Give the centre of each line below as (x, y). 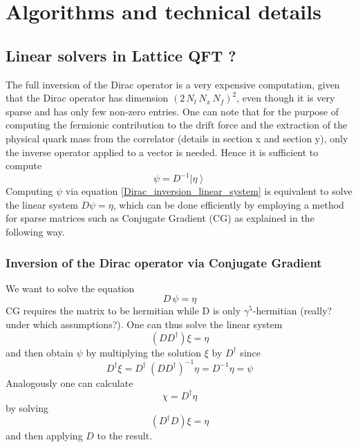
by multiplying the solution (144, 352)
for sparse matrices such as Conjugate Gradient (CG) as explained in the (160, 218)
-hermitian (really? (292, 311)
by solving (27, 407)
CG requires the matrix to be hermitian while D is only (123, 311)
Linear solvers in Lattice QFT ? (121, 55)
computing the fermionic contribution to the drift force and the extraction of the (177, 125)
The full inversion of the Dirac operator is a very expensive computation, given (173, 84)
